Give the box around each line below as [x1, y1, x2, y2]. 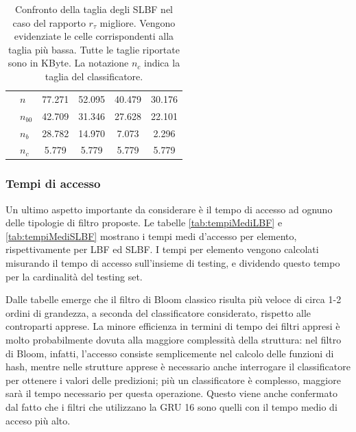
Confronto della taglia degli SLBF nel [14, 2, 173, 16]
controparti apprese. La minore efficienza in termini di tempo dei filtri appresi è [5, 319, 340, 333]
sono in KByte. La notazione [8, 56, 129, 70]
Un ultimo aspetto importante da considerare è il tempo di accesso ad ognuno [5, 202, 333, 216]
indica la [144, 56, 180, 70]
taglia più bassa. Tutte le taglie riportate [8, 42, 180, 56]
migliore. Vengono [99, 15, 176, 29]
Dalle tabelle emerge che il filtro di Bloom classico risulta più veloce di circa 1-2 [5, 292, 342, 307]
